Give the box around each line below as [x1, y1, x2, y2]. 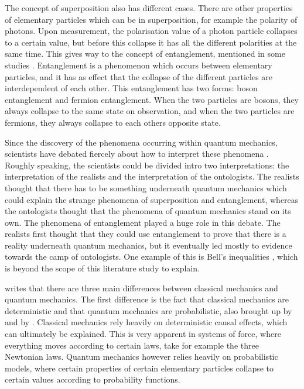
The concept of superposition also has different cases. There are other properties [5, 2, 293, 13]
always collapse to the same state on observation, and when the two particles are [5, 105, 295, 117]
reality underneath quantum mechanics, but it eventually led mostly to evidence [5, 239, 292, 251]
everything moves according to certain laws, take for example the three [5, 339, 259, 351]
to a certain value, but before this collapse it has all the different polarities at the [5, 36, 297, 48]
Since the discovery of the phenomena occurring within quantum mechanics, [5, 136, 278, 148]
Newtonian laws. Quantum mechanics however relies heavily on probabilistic [5, 350, 278, 363]
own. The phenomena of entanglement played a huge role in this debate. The [5, 216, 281, 228]
